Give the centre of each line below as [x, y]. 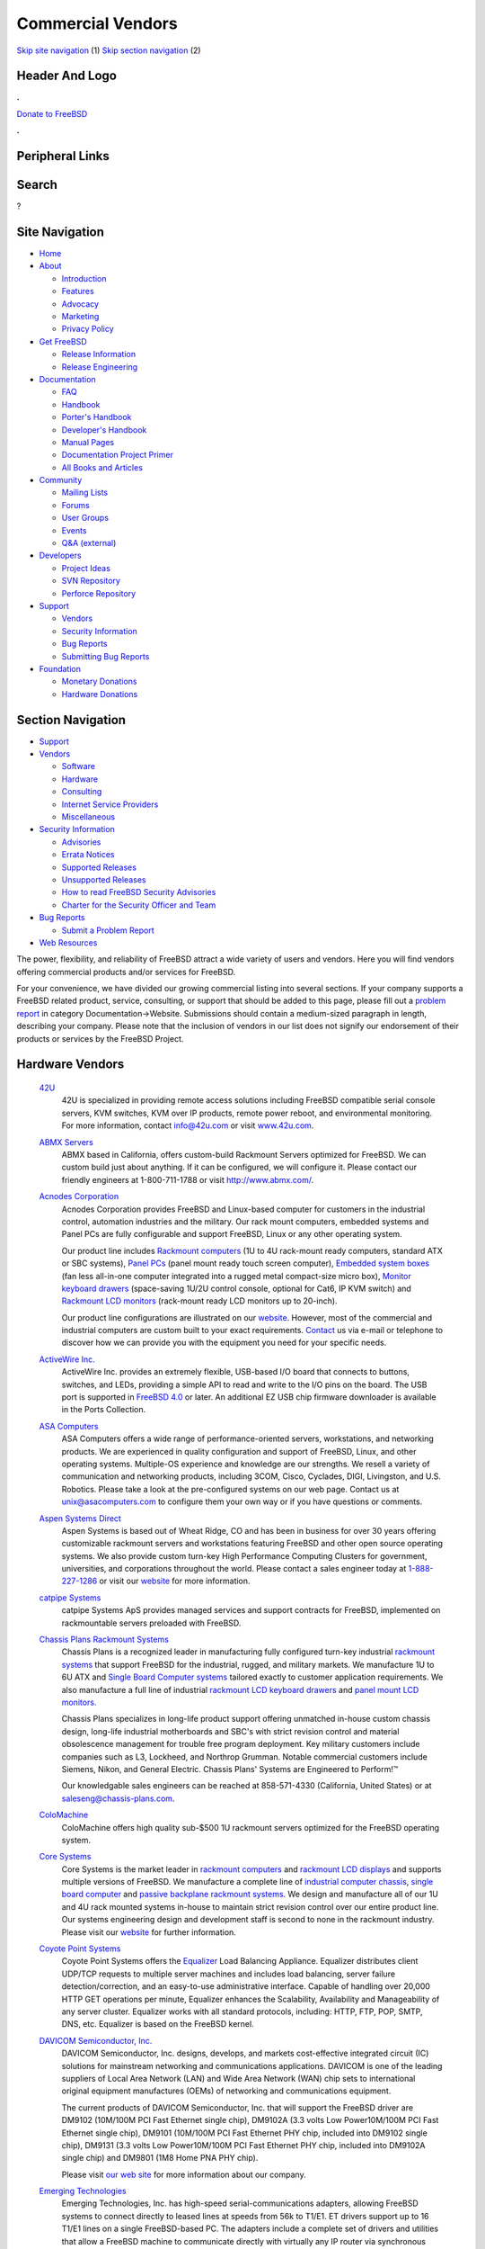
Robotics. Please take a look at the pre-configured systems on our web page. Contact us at [230, 1489]
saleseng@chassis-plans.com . [118, 1798]
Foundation [60, 668]
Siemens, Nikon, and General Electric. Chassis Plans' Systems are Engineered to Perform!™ [230, 1769]
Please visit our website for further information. [149, 1932]
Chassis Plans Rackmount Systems [104, 1640]
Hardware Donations [100, 694]
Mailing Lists [85, 493]
